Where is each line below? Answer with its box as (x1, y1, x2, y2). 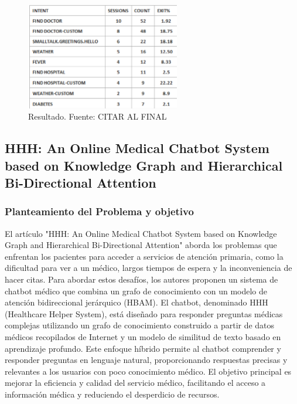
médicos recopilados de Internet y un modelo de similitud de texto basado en (5, 330, 281, 342)
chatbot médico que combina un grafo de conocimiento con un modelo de (5, 284, 268, 297)
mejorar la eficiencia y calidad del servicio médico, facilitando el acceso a (5, 376, 266, 389)
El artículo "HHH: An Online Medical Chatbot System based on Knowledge (5, 227, 277, 239)
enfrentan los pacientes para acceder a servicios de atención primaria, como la (5, 250, 284, 262)
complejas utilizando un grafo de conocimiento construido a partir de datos (5, 319, 275, 331)
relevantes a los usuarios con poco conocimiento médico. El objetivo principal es (5, 365, 292, 377)
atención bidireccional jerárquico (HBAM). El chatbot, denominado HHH (5, 296, 268, 308)
